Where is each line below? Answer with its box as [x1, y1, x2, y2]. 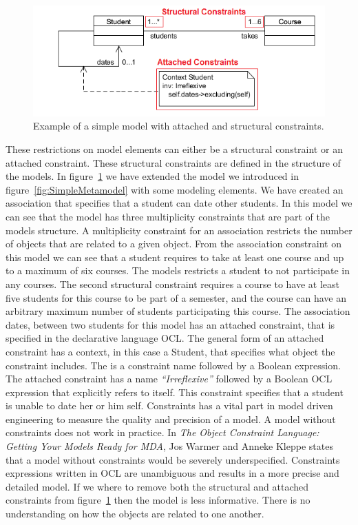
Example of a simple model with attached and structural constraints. [33, 119, 324, 133]
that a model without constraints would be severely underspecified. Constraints [6, 452, 340, 466]
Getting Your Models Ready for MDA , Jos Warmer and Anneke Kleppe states [6, 439, 333, 453]
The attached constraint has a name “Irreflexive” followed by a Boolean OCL [6, 371, 333, 386]
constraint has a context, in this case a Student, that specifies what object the [6, 344, 335, 358]
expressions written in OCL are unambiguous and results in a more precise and [6, 466, 339, 480]
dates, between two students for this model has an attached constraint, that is [6, 317, 335, 331]
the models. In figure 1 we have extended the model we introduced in [6, 169, 299, 183]
